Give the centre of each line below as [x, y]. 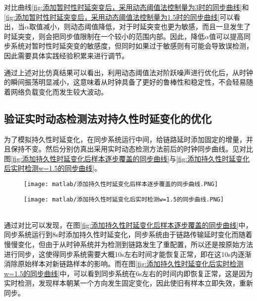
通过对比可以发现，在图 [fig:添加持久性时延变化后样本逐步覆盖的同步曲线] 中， [128, 225]
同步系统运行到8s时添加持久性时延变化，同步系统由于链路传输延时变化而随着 [128, 234]
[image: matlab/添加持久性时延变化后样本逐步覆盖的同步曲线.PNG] [121, 184]
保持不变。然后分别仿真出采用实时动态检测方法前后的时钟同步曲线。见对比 [132, 149]
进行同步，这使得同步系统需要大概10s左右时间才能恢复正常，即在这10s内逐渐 [128, 254]
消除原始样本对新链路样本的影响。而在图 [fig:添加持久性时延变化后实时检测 [124, 264]
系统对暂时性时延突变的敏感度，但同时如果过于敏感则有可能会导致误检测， [132, 46]
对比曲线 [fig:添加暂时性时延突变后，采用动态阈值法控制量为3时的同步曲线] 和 [127, 7]
